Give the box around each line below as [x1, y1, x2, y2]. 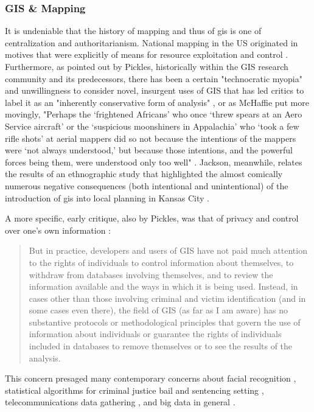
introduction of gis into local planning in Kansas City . [5, 191, 209, 204]
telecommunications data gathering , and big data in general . [5, 396, 235, 408]
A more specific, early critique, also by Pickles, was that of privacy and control [5, 212, 299, 225]
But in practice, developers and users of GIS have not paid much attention [29, 244, 307, 257]
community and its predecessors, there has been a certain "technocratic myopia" [5, 72, 302, 85]
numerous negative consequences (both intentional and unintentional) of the [5, 179, 288, 192]
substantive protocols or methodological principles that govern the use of [29, 315, 301, 328]
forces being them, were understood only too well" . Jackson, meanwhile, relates [5, 155, 302, 168]
